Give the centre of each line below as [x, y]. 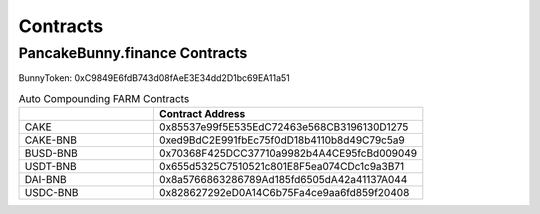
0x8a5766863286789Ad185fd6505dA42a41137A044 [283, 180]
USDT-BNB [50, 167]
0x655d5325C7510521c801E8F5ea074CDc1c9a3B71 [281, 167]
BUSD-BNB [51, 153]
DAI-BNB [45, 180]
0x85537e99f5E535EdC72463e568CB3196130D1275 [283, 127]
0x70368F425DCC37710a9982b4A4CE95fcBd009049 [288, 153]
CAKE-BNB [50, 140]
